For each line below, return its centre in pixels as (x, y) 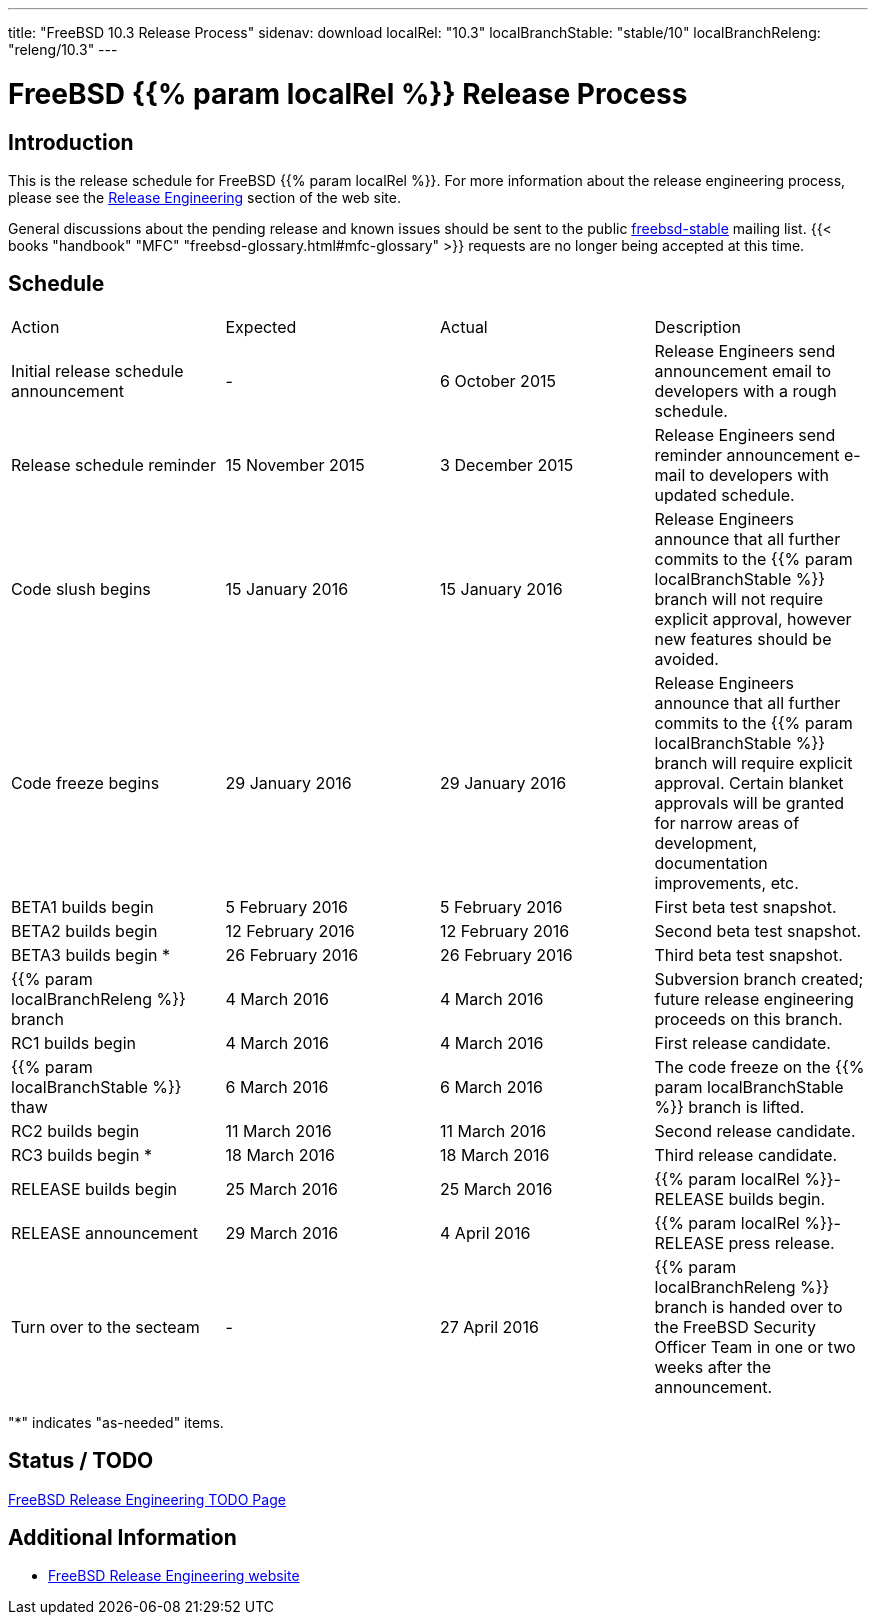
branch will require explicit (753, 762)
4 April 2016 (485, 1232)
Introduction (71, 142)
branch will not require (739, 598)
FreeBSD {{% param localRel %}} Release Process (348, 93)
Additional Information (122, 1538)
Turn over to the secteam (105, 1326)
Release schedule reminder (113, 464)
